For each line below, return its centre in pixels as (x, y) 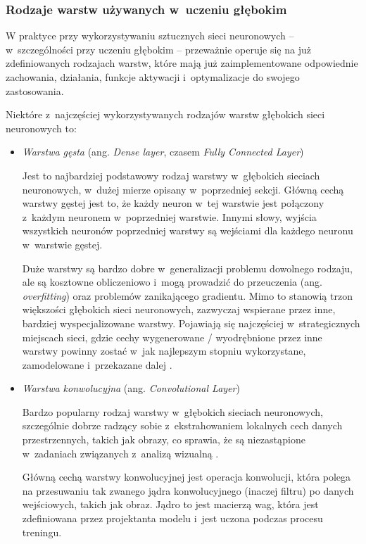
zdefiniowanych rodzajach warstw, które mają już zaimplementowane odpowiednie (182, 63)
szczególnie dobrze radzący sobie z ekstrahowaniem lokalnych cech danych (182, 425)
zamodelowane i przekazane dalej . (97, 364)
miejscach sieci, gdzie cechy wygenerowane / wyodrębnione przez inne (172, 337)
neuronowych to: (41, 128)
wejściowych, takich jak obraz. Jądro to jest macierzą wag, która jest (170, 504)
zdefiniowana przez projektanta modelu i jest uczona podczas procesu (172, 518)
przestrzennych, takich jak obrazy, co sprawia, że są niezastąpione (164, 439)
